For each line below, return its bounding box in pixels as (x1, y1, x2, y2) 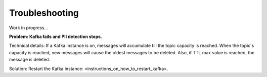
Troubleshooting (9, 7, 79, 18)
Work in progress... (9, 25, 48, 31)
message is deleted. (9, 57, 50, 63)
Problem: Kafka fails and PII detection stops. (9, 34, 102, 39)
